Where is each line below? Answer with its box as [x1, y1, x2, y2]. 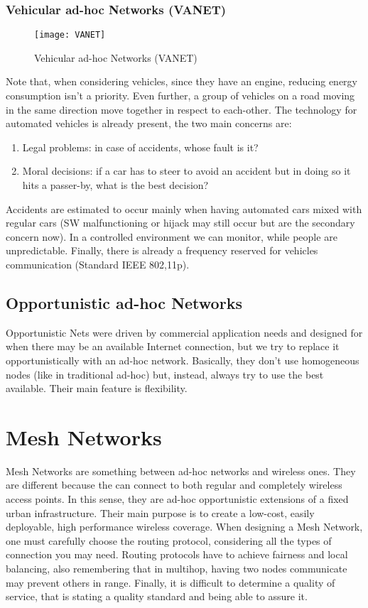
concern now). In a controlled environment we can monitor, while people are [6, 229, 337, 244]
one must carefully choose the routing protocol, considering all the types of [6, 533, 332, 548]
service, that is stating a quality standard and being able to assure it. [6, 589, 308, 604]
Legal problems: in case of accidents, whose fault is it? [22, 139, 259, 154]
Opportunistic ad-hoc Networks [6, 291, 242, 313]
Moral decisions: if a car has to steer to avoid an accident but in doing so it [22, 163, 351, 178]
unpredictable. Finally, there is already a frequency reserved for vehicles [6, 243, 318, 258]
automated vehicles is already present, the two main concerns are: [6, 116, 292, 131]
